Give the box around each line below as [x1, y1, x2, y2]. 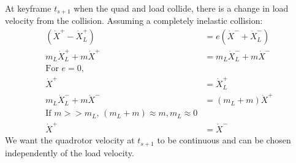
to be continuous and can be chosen [157, 134, 291, 146]
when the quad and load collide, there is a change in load [74, 2, 289, 14]
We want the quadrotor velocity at [5, 134, 135, 146]
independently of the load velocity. [5, 146, 134, 159]
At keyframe [5, 2, 51, 14]
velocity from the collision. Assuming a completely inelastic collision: [5, 14, 263, 27]
